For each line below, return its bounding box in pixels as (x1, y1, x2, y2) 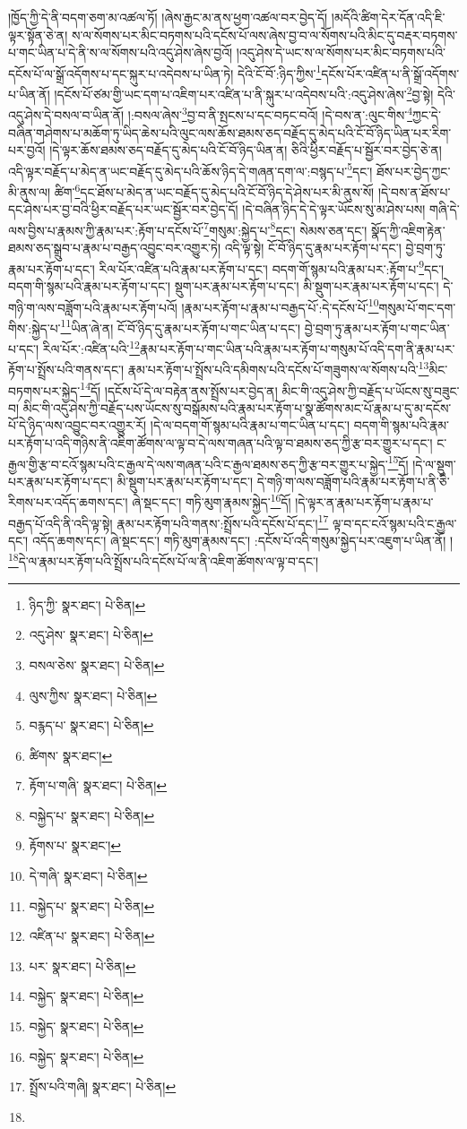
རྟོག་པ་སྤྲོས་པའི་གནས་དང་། (8, 359, 125, 378)
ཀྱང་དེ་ (411, 105, 441, 124)
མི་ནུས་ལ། (8, 182, 51, 201)
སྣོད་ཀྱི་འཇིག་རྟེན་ (371, 220, 445, 239)
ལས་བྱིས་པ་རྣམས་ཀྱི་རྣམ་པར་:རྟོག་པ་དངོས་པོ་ (8, 220, 204, 239)
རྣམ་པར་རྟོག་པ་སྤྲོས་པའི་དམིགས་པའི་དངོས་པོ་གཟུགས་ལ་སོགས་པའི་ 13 (127, 358, 429, 378)
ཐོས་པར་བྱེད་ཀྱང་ (376, 161, 451, 180)
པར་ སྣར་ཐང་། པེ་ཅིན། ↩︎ (29, 956, 136, 975)
